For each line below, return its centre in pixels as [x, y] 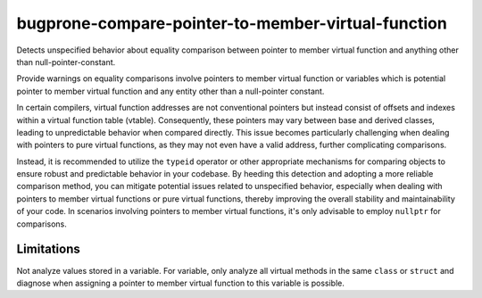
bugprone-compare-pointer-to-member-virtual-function [232, 23]
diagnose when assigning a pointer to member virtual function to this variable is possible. [181, 283]
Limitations [48, 249]
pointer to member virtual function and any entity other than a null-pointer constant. [170, 91]
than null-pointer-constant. [66, 62]
